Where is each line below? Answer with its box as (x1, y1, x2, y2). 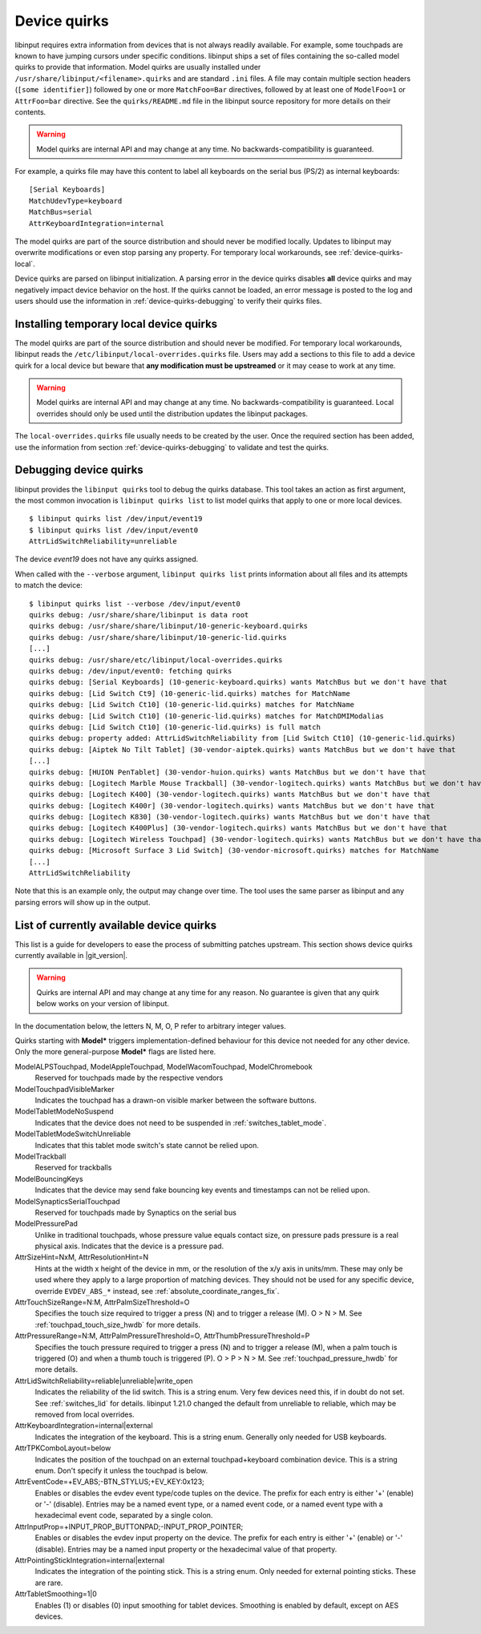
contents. (14, 107, 46, 116)
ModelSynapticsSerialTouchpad (14, 1196, 120, 1206)
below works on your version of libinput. (36, 999, 170, 1009)
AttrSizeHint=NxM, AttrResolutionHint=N (14, 1252, 149, 1262)
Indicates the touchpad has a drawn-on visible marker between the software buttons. (34, 1095, 317, 1105)
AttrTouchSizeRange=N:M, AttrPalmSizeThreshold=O (14, 1297, 190, 1307)
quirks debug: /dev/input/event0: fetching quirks (29, 666, 232, 675)
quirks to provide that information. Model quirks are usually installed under (14, 63, 261, 72)
